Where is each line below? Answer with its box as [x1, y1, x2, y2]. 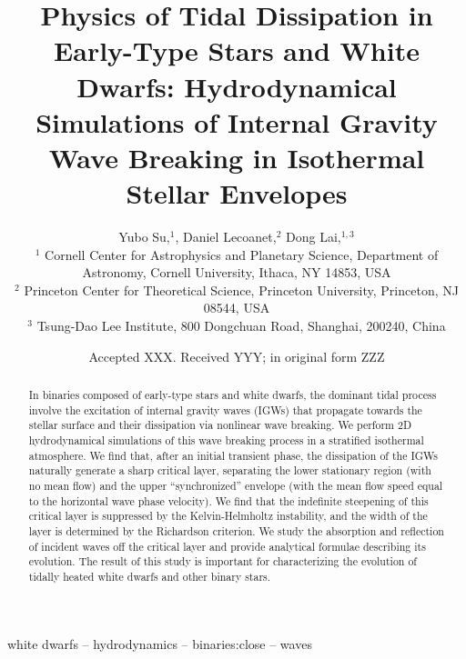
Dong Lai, [286, 227, 341, 246]
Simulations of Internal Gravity [35, 103, 438, 140]
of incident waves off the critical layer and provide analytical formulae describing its [28, 538, 426, 554]
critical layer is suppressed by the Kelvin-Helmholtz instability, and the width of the [28, 508, 428, 524]
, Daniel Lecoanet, [175, 227, 277, 246]
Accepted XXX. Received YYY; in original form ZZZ [88, 346, 385, 365]
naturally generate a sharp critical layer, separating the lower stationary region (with [28, 463, 431, 478]
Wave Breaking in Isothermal [48, 138, 425, 175]
